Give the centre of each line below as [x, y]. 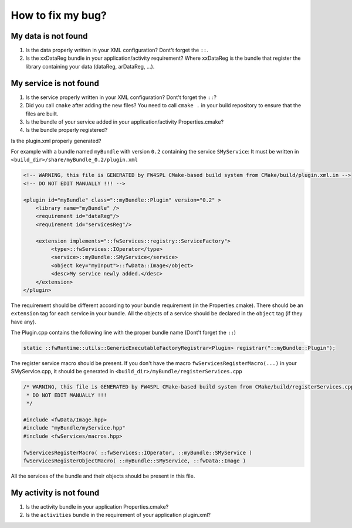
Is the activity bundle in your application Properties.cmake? [97, 506]
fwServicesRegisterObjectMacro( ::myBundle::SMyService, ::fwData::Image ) [135, 461]
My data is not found [49, 36]
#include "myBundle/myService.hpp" [74, 428]
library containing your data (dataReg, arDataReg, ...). [90, 66]
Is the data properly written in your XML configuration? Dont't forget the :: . [117, 50]
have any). [23, 322]
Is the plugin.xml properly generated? [56, 141]
